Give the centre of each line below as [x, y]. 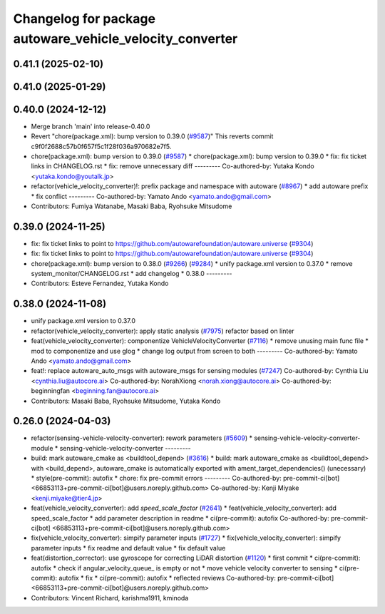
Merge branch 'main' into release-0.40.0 [91, 126]
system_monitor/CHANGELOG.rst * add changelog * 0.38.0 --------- [132, 274]
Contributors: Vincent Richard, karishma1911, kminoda [110, 598]
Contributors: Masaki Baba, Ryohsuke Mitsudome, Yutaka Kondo [126, 401]
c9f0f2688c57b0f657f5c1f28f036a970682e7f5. [101, 146]
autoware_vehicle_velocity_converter [125, 39]
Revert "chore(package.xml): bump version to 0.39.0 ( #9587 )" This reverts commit [152, 136]
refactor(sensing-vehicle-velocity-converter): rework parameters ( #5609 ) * [142, 438]
